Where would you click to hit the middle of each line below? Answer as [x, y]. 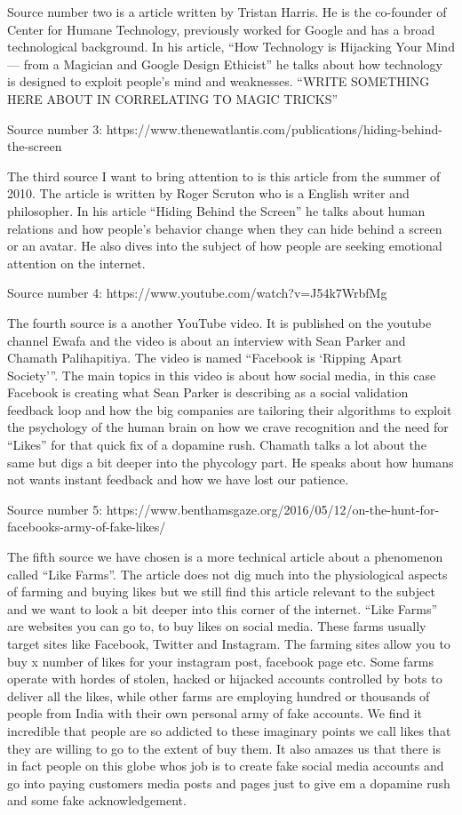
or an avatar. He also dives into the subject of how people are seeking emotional [225, 246]
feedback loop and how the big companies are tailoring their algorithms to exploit [230, 409]
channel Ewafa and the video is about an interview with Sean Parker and [207, 340]
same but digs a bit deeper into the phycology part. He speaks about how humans [231, 462]
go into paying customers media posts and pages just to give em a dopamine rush [229, 783]
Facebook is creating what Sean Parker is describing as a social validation [208, 392]
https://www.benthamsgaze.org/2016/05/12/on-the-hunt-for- [273, 509]
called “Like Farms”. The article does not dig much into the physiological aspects [227, 574]
